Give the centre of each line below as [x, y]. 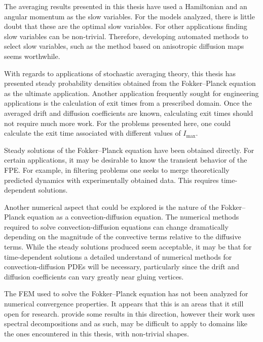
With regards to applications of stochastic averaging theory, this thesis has [120, 73]
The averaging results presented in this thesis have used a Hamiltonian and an [126, 6]
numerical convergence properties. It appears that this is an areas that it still [124, 304]
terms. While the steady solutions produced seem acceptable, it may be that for [128, 247]
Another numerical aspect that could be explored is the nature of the [111, 207]
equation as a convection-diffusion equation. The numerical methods [133, 217]
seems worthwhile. [32, 56]
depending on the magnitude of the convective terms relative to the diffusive [123, 237]
